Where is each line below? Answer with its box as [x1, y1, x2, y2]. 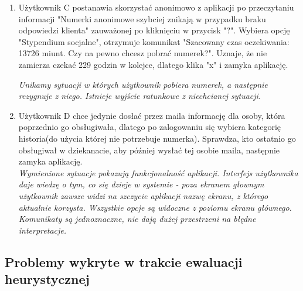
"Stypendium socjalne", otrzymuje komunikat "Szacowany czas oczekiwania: [18, 35, 290, 47]
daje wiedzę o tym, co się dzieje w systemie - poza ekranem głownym [18, 178, 264, 190]
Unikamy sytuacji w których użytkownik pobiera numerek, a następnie [18, 78, 268, 90]
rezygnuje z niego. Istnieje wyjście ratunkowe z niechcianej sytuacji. [18, 90, 261, 102]
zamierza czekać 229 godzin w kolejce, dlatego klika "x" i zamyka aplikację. [18, 58, 288, 70]
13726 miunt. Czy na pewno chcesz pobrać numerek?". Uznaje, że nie [18, 47, 267, 59]
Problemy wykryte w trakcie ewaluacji [5, 252, 243, 271]
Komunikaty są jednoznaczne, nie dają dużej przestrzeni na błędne [18, 213, 256, 225]
